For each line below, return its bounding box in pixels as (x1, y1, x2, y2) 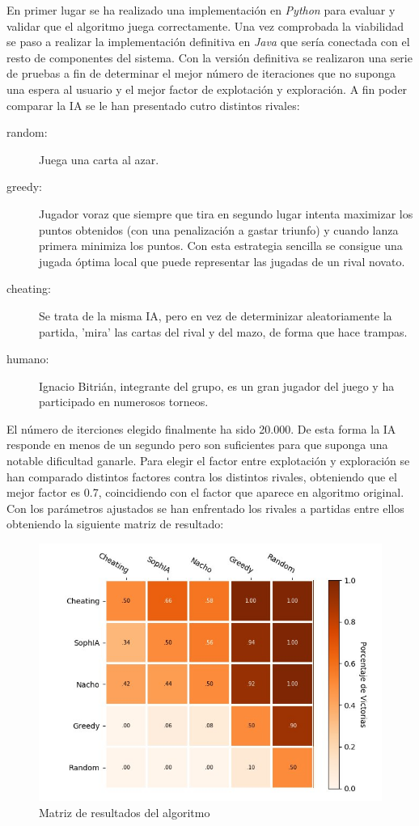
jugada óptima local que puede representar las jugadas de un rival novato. (39, 252, 405, 269)
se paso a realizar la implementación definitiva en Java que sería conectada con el (6, 33, 410, 50)
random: (6, 124, 48, 141)
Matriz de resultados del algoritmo (39, 803, 210, 820)
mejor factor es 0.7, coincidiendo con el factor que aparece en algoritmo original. (6, 484, 404, 501)
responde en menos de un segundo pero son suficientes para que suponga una (6, 436, 388, 453)
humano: (6, 350, 49, 367)
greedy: (6, 178, 42, 195)
